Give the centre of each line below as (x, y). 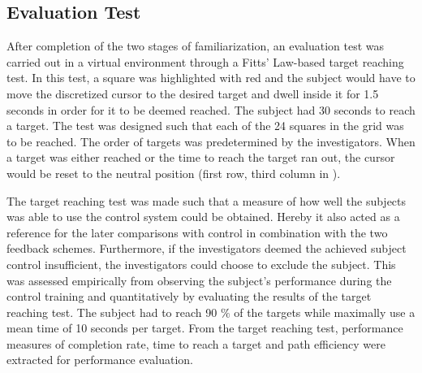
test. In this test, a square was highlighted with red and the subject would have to (211, 78)
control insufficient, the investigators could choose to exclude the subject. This (201, 264)
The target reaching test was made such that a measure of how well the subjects (207, 200)
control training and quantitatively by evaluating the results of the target (189, 296)
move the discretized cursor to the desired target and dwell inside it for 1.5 (193, 93)
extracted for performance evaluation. (100, 360)
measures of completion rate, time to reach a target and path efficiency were (196, 343)
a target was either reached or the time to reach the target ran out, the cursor (201, 157)
